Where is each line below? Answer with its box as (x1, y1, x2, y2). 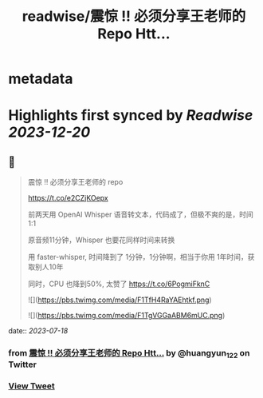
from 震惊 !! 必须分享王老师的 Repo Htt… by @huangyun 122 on (8, 348, 250, 360)
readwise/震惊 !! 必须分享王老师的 (22, 7, 246, 26)
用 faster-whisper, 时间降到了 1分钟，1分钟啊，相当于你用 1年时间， (27, 253, 249, 262)
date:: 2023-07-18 (8, 326, 69, 336)
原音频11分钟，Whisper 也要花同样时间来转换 (27, 235, 175, 245)
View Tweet (8, 380, 56, 392)
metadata (8, 70, 73, 88)
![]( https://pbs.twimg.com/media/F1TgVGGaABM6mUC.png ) (27, 311, 226, 320)
